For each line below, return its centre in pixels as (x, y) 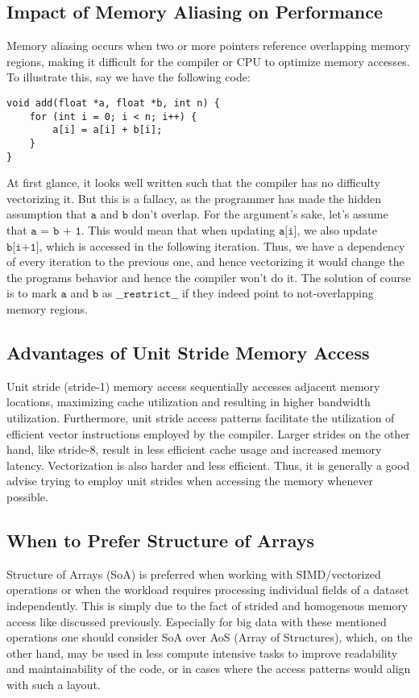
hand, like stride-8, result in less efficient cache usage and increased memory (194, 449)
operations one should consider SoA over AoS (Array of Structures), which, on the (209, 637)
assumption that (47, 214)
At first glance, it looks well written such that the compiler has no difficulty (193, 183)
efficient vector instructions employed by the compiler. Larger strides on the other (208, 433)
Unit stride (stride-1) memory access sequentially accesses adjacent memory (193, 386)
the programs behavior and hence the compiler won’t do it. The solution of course (209, 277)
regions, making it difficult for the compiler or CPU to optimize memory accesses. (208, 61)
